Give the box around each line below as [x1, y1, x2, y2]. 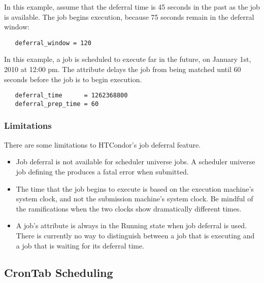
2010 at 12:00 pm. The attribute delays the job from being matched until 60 [4, 64, 241, 75]
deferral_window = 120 [15, 39, 91, 47]
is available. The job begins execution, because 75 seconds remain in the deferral [4, 11, 254, 22]
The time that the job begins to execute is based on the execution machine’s [16, 183, 254, 194]
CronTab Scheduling [4, 265, 113, 280]
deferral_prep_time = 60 [15, 100, 99, 108]
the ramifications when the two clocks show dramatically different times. [16, 203, 242, 214]
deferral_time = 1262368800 [15, 92, 128, 99]
